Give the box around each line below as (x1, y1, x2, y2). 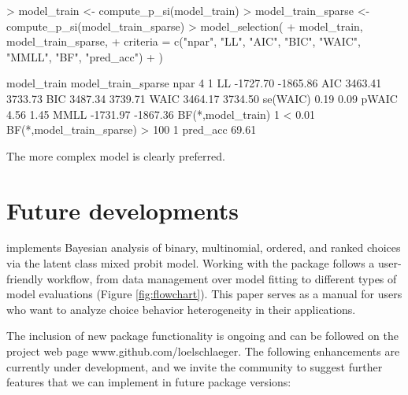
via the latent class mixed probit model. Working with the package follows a (6, 255, 375, 271)
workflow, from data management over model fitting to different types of (46, 270, 397, 286)
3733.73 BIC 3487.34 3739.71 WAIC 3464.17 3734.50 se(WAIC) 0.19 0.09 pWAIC (6, 90, 398, 106)
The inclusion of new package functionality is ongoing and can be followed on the (6, 327, 399, 344)
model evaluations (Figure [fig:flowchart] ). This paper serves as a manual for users (6, 286, 402, 302)
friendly (6, 270, 43, 286)
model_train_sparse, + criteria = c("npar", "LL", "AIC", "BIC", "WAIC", (6, 33, 361, 50)
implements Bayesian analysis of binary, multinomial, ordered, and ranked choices (6, 239, 401, 256)
